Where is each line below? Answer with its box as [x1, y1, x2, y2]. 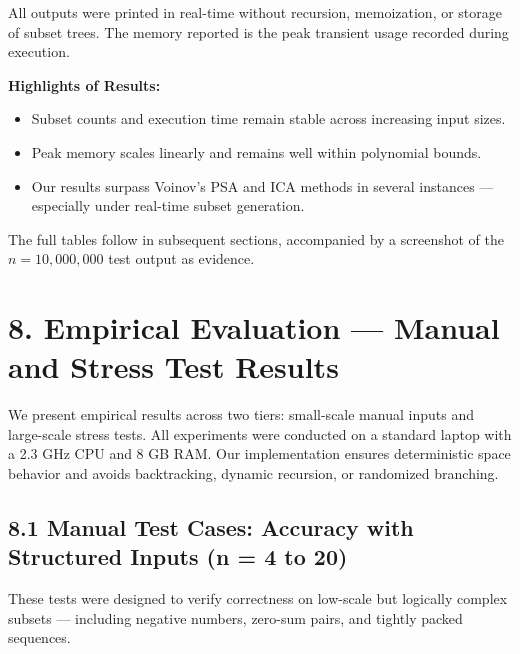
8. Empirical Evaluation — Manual [8, 307, 500, 348]
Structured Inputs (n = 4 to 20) [8, 541, 348, 572]
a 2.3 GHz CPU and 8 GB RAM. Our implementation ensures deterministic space [8, 443, 511, 464]
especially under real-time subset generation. [31, 195, 305, 216]
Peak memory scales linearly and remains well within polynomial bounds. [31, 141, 482, 162]
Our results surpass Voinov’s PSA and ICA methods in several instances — [31, 175, 494, 196]
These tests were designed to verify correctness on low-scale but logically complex [8, 588, 508, 609]
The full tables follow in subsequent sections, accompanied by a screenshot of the [8, 228, 504, 249]
